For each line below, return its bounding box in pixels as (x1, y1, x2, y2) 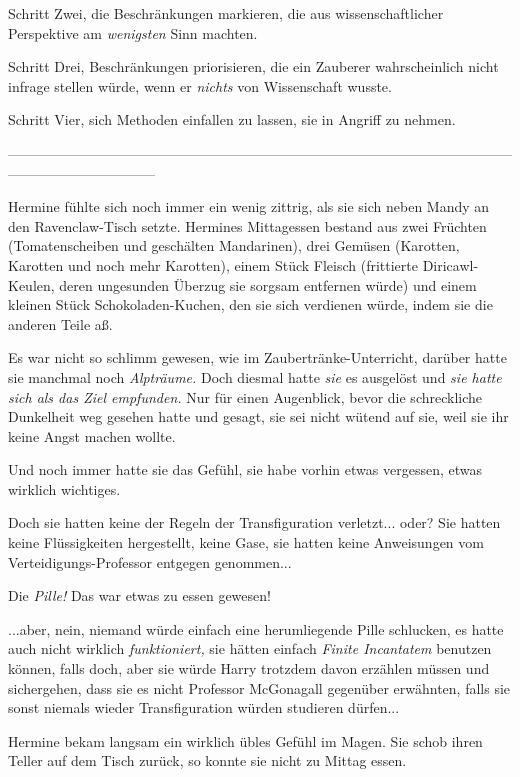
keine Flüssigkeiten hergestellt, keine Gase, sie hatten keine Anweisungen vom (8, 532, 484, 553)
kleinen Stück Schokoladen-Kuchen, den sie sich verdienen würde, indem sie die (8, 294, 493, 315)
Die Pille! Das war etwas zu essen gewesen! (8, 585, 271, 606)
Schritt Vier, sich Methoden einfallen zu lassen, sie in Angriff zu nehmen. (8, 109, 456, 130)
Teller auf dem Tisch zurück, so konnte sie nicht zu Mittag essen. (8, 750, 407, 771)
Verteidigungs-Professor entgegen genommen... (8, 551, 292, 572)
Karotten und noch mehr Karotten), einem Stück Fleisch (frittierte (8, 254, 418, 275)
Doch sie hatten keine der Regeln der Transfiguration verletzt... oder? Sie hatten (8, 512, 501, 533)
